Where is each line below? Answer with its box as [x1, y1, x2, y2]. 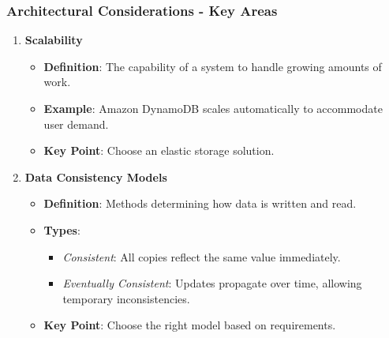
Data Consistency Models [24, 168, 167, 185]
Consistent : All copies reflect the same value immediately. [62, 248, 341, 265]
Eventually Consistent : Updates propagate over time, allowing [62, 275, 362, 291]
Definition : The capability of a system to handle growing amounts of [43, 58, 382, 74]
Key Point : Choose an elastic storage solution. [43, 142, 275, 159]
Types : [43, 221, 80, 238]
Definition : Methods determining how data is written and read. [43, 195, 357, 212]
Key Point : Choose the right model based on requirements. [43, 317, 336, 333]
